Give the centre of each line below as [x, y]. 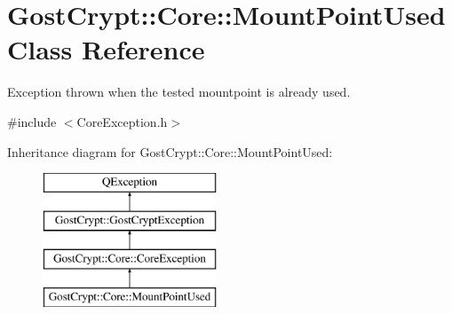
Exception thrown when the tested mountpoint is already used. [179, 92]
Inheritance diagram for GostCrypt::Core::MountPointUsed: [170, 151]
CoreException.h [122, 121]
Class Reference [106, 49]
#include [32, 121]
